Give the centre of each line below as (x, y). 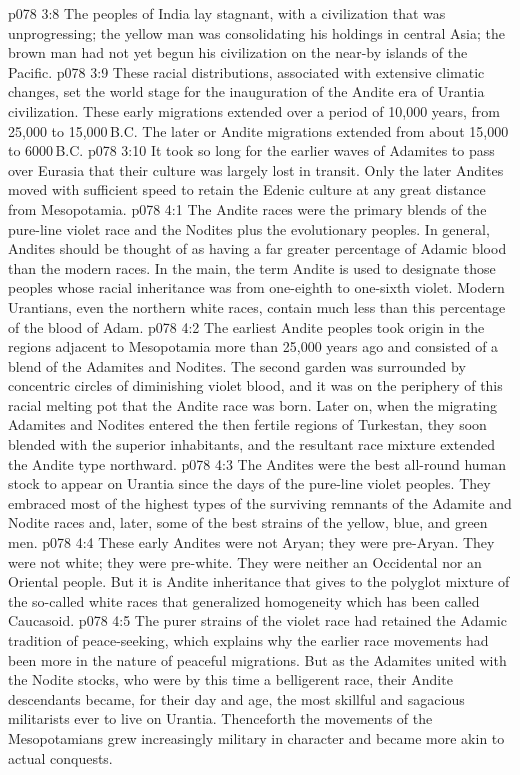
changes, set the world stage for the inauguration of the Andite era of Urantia (246, 91)
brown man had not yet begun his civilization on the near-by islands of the (238, 52)
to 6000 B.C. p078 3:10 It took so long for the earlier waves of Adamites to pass (251, 150)
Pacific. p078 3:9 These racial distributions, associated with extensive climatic (246, 71)
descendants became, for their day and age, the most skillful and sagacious (236, 698)
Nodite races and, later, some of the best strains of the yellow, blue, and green (248, 522)
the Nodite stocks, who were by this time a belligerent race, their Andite (230, 679)
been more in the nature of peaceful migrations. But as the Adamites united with (257, 659)
